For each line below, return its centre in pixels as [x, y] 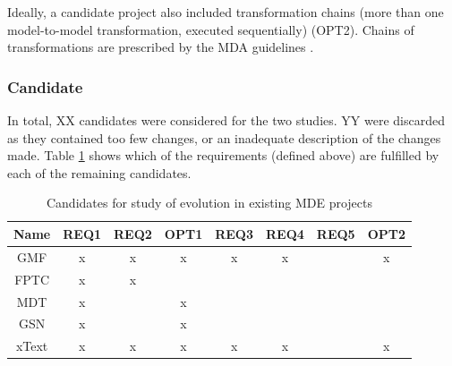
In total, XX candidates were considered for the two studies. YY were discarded [226, 120]
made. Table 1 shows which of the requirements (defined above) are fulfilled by [223, 155]
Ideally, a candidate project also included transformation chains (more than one [226, 12]
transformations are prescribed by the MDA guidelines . [161, 47]
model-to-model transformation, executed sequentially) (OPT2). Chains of [211, 29]
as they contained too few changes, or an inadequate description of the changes [224, 137]
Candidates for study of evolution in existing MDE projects [209, 203]
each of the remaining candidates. [99, 172]
